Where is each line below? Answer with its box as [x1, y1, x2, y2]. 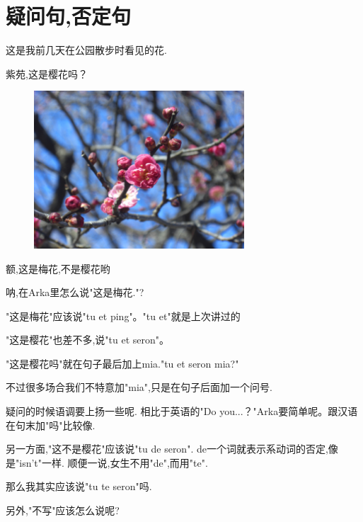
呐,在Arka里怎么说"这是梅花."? [6, 285, 144, 300]
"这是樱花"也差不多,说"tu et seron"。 [6, 332, 170, 347]
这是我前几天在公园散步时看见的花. [6, 42, 167, 57]
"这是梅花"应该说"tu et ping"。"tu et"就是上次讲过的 [6, 308, 241, 323]
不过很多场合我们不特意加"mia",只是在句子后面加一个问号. [6, 380, 272, 395]
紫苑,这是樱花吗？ [6, 66, 88, 81]
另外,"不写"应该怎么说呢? [6, 503, 120, 518]
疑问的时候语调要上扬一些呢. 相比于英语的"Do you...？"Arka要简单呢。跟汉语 [6, 404, 358, 419]
